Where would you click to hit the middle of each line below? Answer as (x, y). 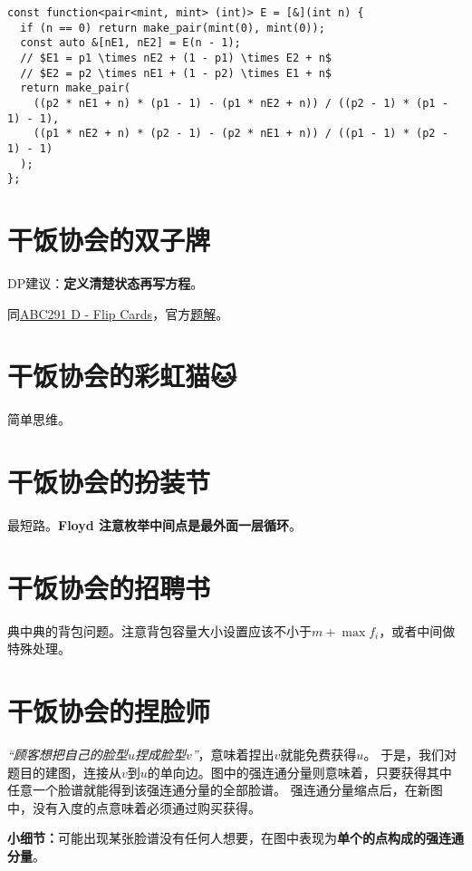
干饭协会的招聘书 (109, 587)
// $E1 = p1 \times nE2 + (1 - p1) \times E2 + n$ (176, 58)
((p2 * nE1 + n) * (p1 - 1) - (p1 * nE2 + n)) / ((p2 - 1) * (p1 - (241, 103)
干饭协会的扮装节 (109, 482)
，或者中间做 (417, 630)
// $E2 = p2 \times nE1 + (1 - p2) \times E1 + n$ (176, 73)
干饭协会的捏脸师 (109, 711)
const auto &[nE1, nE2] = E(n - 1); (130, 43)
